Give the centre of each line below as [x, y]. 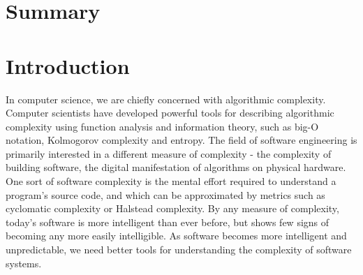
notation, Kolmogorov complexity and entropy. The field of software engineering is [181, 140]
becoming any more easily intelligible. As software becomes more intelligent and [176, 236]
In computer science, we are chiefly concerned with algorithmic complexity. [166, 99]
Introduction [68, 65]
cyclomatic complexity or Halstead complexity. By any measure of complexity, [172, 208]
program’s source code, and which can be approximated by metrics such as [165, 194]
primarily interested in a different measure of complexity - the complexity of [169, 153]
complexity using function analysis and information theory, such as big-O [162, 126]
